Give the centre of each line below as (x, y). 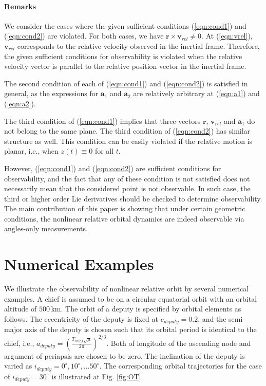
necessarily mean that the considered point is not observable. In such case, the (127, 188)
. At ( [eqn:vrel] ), (227, 36)
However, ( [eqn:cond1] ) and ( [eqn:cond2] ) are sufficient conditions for (113, 168)
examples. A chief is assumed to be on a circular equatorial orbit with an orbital (131, 298)
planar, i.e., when (31, 151)
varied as (18, 366)
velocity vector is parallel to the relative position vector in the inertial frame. (125, 66)
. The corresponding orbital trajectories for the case (180, 366)
